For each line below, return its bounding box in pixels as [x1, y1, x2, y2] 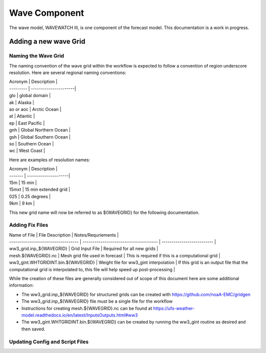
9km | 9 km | [9, 200, 35, 207]
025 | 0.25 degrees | [9, 193, 51, 199]
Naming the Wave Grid [9, 52, 64, 59]
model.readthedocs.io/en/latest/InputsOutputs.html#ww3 [21, 312, 138, 318]
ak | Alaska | [9, 99, 34, 106]
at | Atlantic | [9, 113, 35, 119]
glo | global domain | [9, 93, 51, 99]
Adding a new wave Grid [9, 37, 86, 46]
